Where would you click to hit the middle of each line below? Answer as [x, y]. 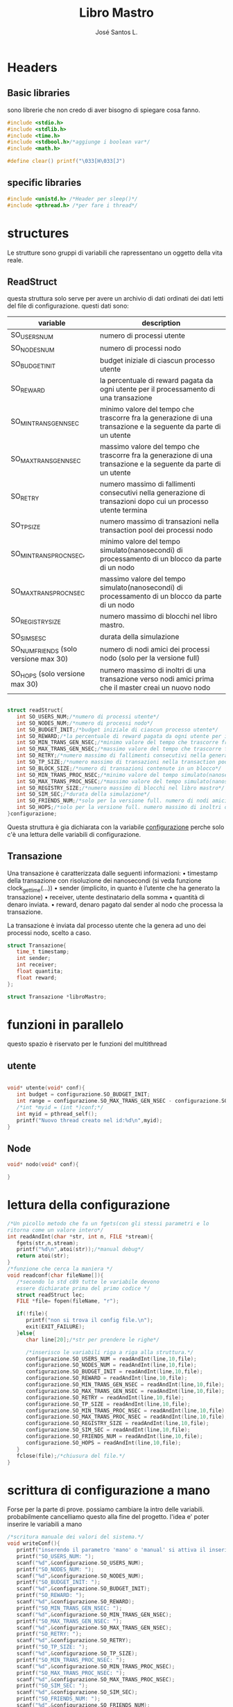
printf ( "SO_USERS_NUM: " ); [55, 1556]
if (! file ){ [32, 1314]
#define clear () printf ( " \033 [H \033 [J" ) [67, 162]
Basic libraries [39, 93]
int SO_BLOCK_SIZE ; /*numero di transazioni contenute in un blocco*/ [119, 768]
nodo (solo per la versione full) [149, 658]
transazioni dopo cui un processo [154, 501]
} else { [26, 1333]
